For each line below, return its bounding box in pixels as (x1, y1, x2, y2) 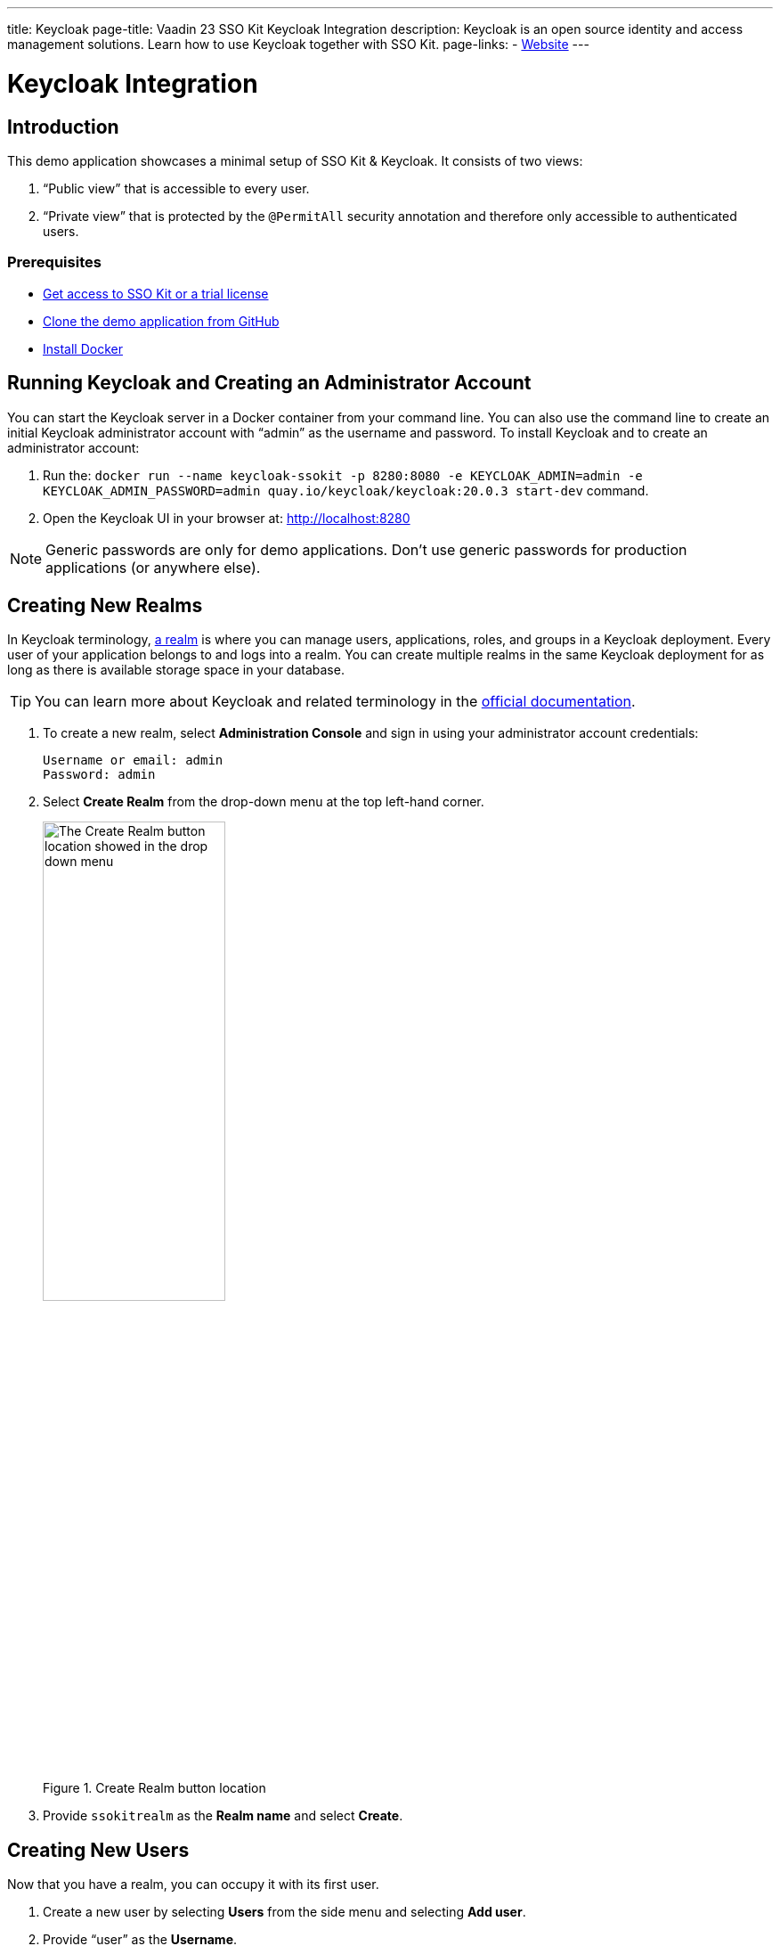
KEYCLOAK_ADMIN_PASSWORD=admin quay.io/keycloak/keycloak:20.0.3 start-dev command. (43, 482, 649, 498)
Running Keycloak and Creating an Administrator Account (7, 372, 532, 395)
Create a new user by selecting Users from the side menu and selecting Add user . (43, 1904, 526, 1920)
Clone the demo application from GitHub (43, 313, 280, 329)
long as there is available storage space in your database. (7, 662, 345, 678)
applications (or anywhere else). (45, 558, 261, 576)
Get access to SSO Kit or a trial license (43, 285, 269, 301)
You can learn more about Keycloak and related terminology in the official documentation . (35, 692, 636, 711)
